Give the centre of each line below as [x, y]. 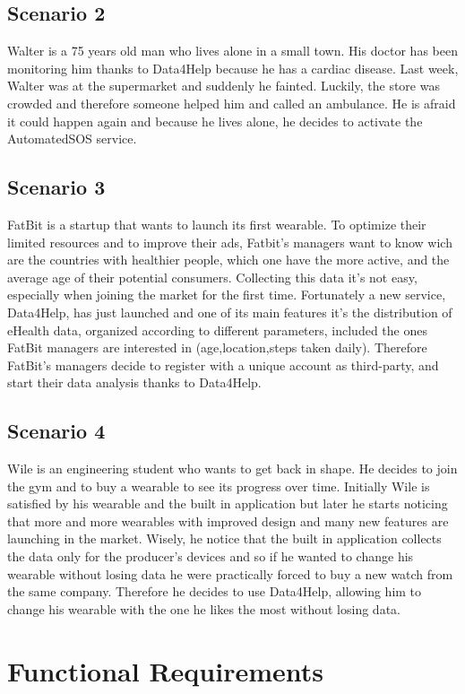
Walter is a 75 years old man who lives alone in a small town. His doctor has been [232, 51]
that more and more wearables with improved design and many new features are [228, 520]
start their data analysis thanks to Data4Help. [134, 382]
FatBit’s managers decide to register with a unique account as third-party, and [223, 364]
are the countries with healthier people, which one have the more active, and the [228, 260]
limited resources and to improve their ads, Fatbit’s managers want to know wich [230, 242]
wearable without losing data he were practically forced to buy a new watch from [230, 573]
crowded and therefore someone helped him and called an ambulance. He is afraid [232, 103]
